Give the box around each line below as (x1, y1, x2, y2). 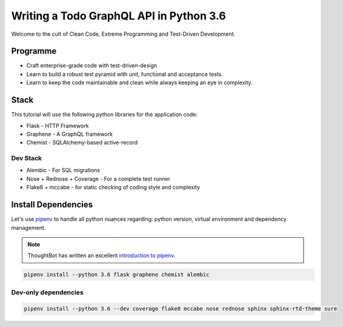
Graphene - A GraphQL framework (26, 130, 113, 138)
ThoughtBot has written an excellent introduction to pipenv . (27, 252, 176, 259)
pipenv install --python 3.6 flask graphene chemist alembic (24, 271, 210, 278)
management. (11, 224, 46, 231)
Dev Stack (11, 154, 42, 163)
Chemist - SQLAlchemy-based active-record (26, 139, 138, 146)
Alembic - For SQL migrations (26, 167, 101, 174)
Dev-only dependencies (11, 288, 84, 297)
